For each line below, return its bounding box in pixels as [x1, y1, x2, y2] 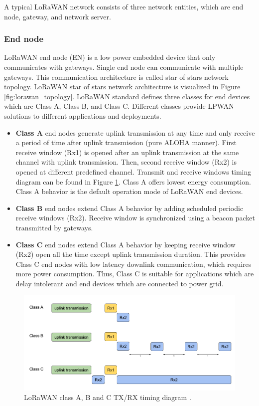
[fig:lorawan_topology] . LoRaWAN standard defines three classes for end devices [4, 91, 250, 101]
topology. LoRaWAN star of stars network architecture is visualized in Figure [4, 81, 241, 92]
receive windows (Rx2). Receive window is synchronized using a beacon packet [15, 212, 256, 223]
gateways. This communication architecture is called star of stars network [4, 71, 229, 82]
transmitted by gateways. [15, 222, 93, 232]
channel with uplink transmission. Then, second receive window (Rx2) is [15, 157, 237, 167]
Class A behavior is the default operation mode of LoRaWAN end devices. [15, 186, 243, 197]
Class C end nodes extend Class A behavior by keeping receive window [15, 239, 236, 249]
